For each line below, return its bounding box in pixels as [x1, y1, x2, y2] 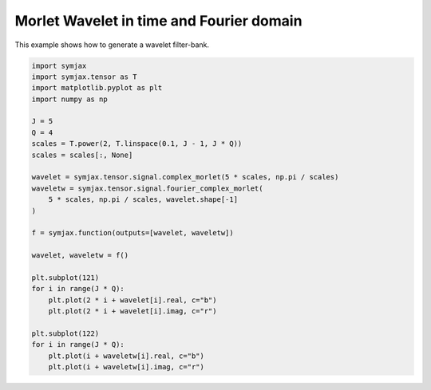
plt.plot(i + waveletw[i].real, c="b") [48, 351, 205, 360]
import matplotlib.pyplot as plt [31, 84, 163, 93]
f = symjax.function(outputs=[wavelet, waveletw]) [31, 228, 235, 238]
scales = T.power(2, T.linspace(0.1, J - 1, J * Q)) [31, 140, 243, 148]
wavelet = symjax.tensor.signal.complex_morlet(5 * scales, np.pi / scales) [31, 172, 339, 182]
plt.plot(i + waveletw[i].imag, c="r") [48, 363, 205, 372]
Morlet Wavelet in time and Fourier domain [14, 12, 302, 30]
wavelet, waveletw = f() [31, 251, 129, 260]
